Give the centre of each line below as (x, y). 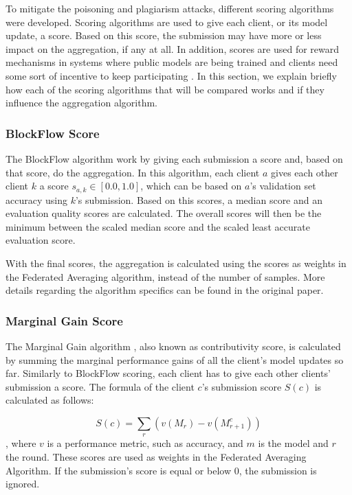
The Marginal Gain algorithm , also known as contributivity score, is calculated (173, 346)
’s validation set (283, 186)
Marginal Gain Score (64, 320)
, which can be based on (191, 186)
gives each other (305, 172)
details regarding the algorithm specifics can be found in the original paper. (165, 290)
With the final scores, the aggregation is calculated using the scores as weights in (176, 263)
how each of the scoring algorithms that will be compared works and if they (165, 89)
